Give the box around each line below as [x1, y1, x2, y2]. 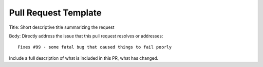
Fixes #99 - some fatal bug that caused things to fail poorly [18, 44, 172, 50]
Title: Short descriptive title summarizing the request [9, 24, 114, 30]
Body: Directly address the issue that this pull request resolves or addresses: [9, 33, 163, 39]
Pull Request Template [9, 7, 102, 18]
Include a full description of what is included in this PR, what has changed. [9, 55, 158, 61]
